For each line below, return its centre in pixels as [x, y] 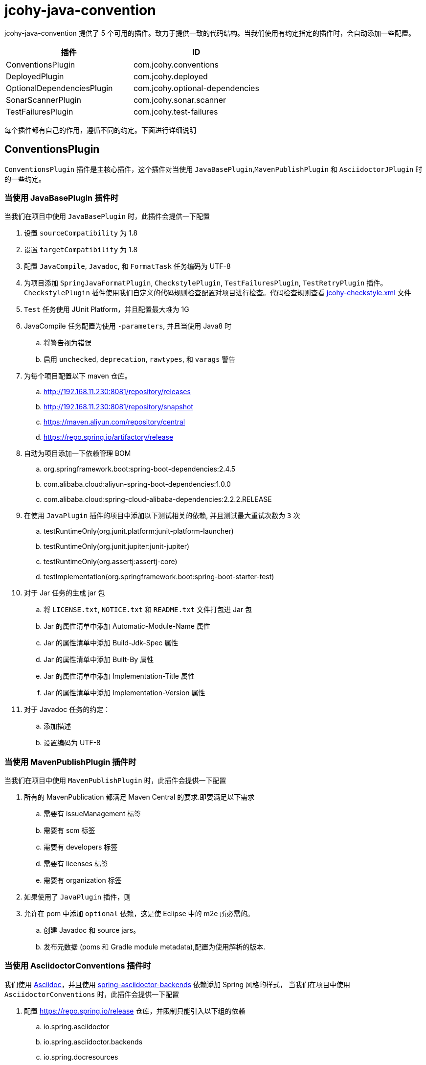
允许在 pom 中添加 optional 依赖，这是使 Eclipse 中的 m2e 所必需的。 [139, 914]
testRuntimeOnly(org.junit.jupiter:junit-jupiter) [117, 546]
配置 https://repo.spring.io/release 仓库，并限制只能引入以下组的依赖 [135, 1011]
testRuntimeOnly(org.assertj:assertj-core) [111, 562]
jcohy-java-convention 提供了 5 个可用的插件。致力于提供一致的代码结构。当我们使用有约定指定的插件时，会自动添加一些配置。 [210, 33]
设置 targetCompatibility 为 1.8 [81, 250]
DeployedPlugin [35, 76]
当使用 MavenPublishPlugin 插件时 [70, 762]
